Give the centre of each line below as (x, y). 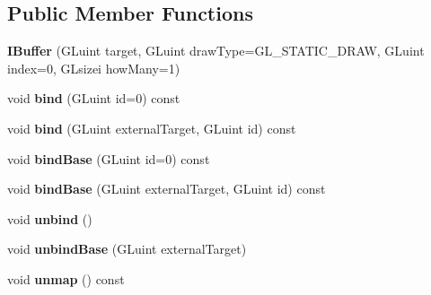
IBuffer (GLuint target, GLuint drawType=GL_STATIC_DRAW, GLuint (216, 51)
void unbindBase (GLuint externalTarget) (127, 249)
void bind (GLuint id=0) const (94, 98)
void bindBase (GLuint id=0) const (109, 158)
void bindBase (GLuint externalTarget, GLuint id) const (167, 189)
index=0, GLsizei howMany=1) (94, 68)
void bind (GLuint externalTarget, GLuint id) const (152, 128)
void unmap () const (66, 278)
